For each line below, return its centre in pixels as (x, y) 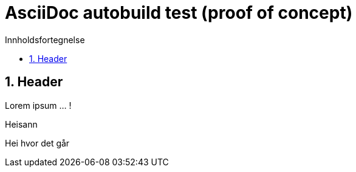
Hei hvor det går (37, 143)
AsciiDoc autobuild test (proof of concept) (179, 13)
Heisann (21, 124)
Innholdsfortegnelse (45, 40)
